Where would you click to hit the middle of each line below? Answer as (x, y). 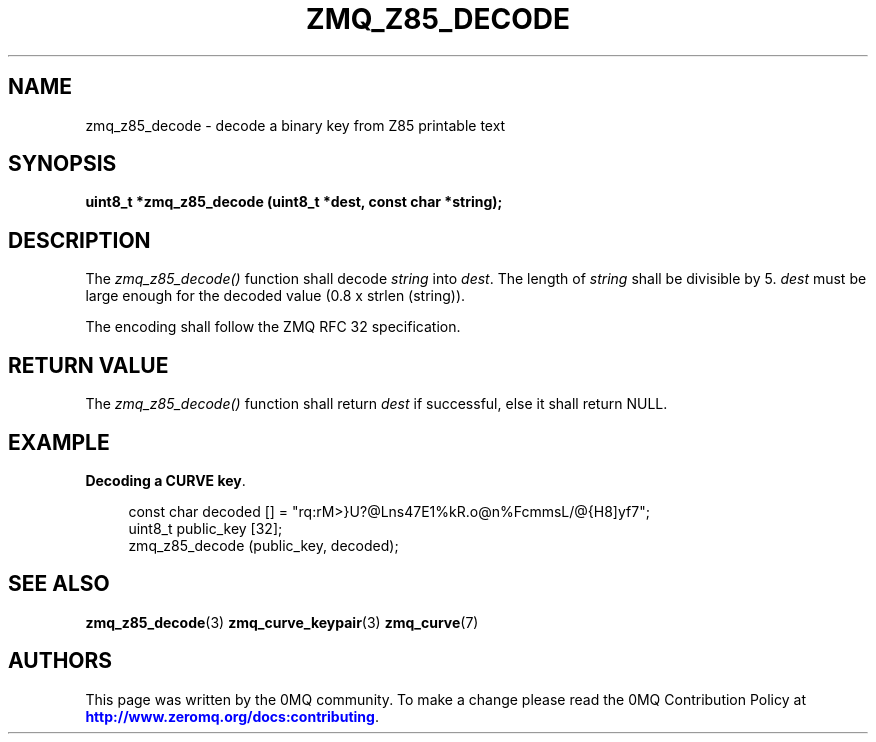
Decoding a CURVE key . (165, 480)
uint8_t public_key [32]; (205, 528)
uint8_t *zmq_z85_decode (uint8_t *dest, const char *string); (294, 202)
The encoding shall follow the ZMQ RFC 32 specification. (273, 327)
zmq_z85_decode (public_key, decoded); (263, 545)
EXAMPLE (59, 442)
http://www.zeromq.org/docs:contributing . (232, 716)
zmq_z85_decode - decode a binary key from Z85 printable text (295, 125)
